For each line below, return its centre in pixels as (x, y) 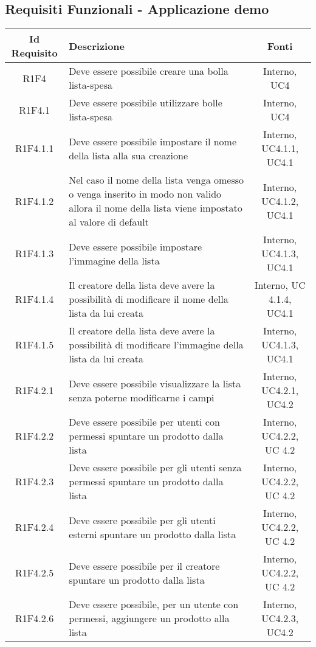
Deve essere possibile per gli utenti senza (155, 468)
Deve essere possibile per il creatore (144, 566)
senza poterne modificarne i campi (142, 397)
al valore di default (109, 222)
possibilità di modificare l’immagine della (156, 345)
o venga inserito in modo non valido (145, 194)
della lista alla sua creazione (128, 155)
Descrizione (97, 46)
